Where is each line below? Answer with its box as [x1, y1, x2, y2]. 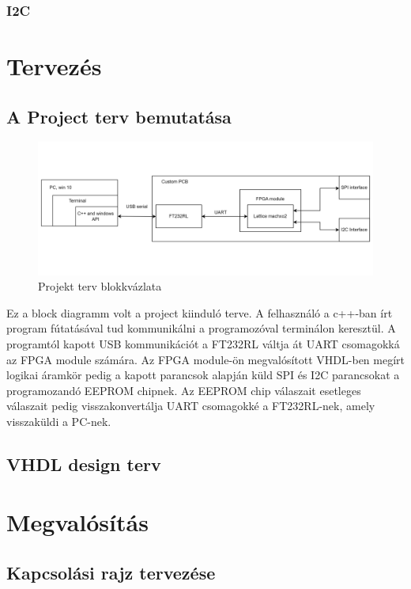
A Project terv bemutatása [6, 104, 232, 128]
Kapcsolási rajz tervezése [6, 560, 216, 585]
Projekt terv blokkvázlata [38, 278, 162, 294]
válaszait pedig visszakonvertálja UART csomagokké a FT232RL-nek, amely [6, 397, 375, 414]
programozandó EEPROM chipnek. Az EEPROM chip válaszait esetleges [6, 382, 361, 398]
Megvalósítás [6, 506, 149, 538]
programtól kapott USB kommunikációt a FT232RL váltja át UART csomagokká [6, 335, 400, 351]
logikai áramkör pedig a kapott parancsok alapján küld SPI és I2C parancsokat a [6, 367, 400, 383]
